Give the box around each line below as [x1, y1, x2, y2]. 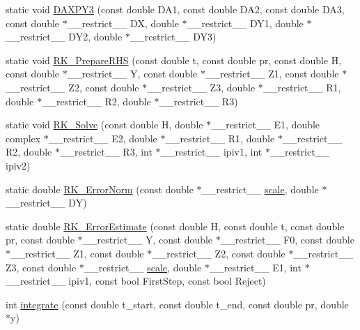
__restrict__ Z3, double [147, 80, 256, 94]
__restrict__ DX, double [67, 15, 179, 30]
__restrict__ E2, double [48, 130, 157, 145]
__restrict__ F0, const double [220, 232, 354, 247]
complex [6, 130, 41, 145]
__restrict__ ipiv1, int [160, 144, 263, 159]
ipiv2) [6, 158, 31, 172]
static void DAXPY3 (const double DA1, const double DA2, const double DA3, [6, 2, 345, 16]
